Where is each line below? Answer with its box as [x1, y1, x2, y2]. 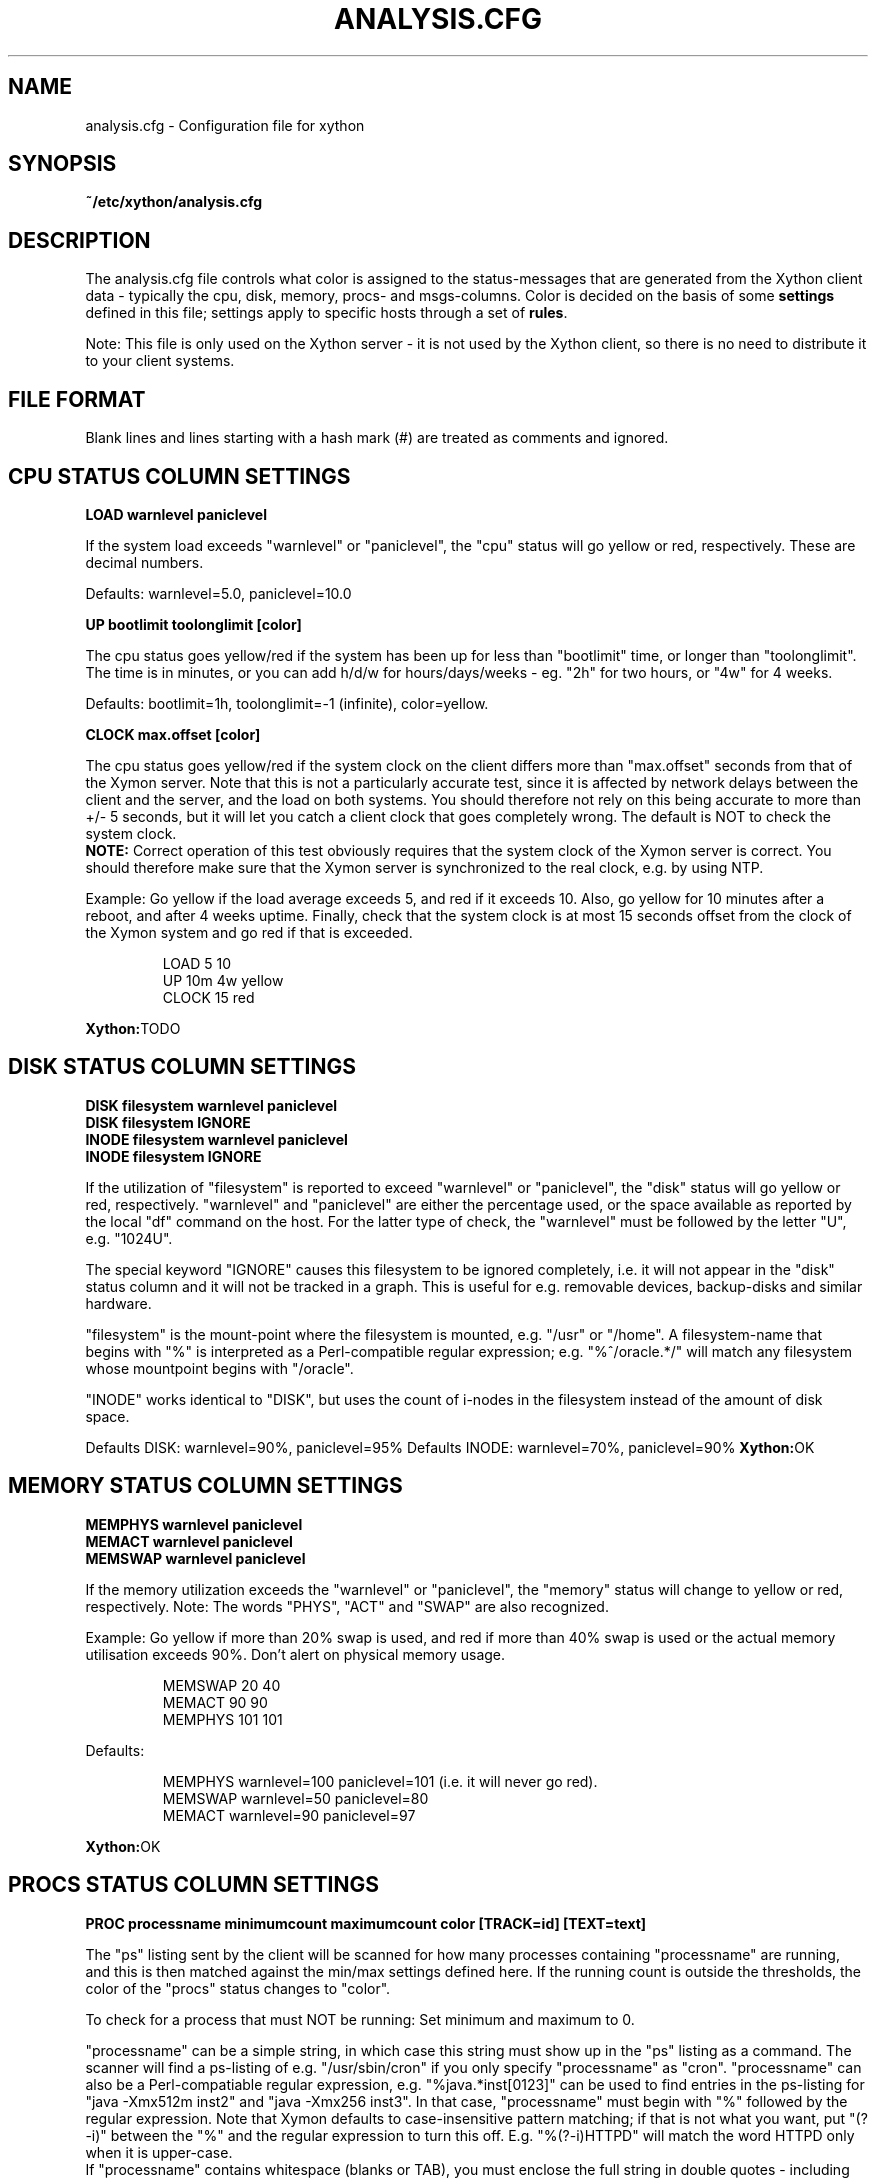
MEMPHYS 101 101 [162, 1710, 283, 1728]
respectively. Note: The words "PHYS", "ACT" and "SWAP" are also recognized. [85, 1597, 609, 1615]
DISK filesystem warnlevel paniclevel [85, 1096, 338, 1114]
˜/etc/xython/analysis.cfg [85, 193, 263, 211]
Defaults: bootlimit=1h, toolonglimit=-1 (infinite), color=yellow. [85, 694, 489, 712]
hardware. [85, 1294, 152, 1312]
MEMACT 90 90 [162, 1693, 268, 1711]
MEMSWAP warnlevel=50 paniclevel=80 [162, 1789, 429, 1807]
